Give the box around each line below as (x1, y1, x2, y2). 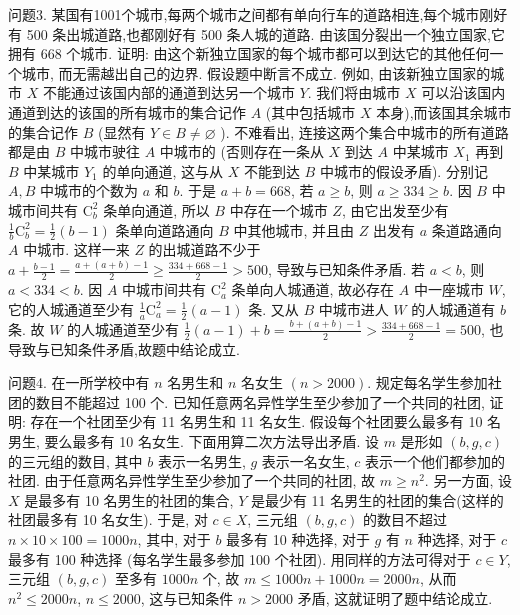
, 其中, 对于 (137, 529, 211, 549)
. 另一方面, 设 (424, 470, 512, 491)
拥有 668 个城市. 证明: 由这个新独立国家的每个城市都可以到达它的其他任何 (8, 43, 490, 64)
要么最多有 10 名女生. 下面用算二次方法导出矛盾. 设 (44, 431, 379, 452)
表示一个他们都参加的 (365, 450, 506, 471)
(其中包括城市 (265, 101, 356, 122)
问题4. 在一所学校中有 (8, 372, 150, 393)
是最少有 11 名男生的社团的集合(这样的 (250, 489, 504, 510)
